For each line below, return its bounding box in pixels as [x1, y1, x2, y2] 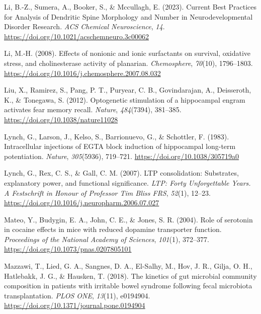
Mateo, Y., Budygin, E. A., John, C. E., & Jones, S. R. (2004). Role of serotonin [4, 214, 253, 224]
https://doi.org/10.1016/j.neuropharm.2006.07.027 [4, 197, 159, 208]
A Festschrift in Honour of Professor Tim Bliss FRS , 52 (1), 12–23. [4, 187, 211, 198]
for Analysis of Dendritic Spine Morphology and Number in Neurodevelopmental [4, 11, 253, 22]
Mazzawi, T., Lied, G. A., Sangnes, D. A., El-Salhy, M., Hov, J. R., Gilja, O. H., [4, 261, 252, 271]
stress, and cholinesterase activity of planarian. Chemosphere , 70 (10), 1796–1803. [4, 57, 253, 68]
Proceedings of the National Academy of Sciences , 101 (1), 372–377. [4, 233, 209, 244]
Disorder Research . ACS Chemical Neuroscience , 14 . [4, 21, 165, 32]
